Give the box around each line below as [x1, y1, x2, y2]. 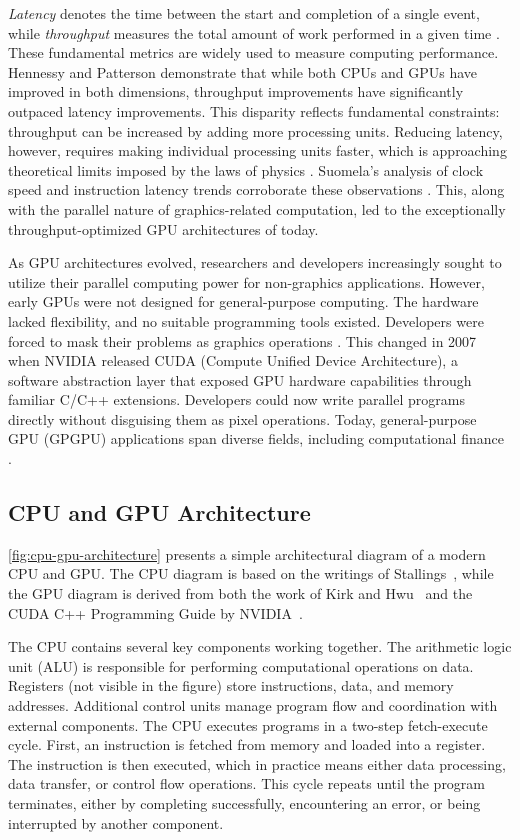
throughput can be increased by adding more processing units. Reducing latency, [8, 120, 503, 141]
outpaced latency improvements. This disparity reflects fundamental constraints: [8, 100, 500, 121]
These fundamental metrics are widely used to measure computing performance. [8, 42, 499, 63]
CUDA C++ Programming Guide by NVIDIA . [8, 602, 303, 623]
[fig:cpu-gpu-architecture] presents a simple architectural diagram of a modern [8, 543, 486, 564]
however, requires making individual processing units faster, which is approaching [8, 140, 507, 161]
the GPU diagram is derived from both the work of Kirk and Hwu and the [8, 583, 473, 604]
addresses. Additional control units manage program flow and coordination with [8, 695, 498, 716]
